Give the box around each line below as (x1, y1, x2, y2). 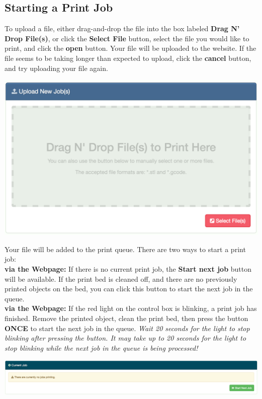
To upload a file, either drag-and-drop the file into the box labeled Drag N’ (5, 23, 240, 34)
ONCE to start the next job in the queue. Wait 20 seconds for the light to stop (5, 323, 250, 333)
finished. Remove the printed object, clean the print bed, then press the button (5, 313, 248, 324)
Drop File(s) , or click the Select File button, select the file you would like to (5, 33, 249, 43)
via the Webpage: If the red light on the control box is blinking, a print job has (5, 303, 257, 313)
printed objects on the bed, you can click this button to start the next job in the (5, 283, 253, 294)
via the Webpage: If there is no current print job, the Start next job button (5, 264, 252, 274)
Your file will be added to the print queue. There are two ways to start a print (5, 244, 246, 254)
